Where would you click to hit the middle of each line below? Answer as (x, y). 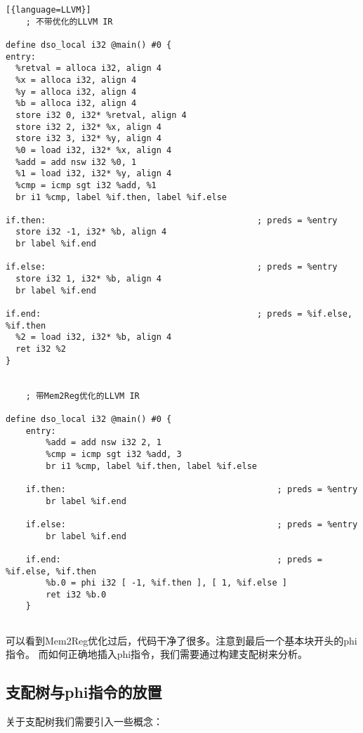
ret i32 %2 (41, 349)
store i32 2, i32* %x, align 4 (88, 127)
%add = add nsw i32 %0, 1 (76, 162)
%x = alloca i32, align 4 (76, 80)
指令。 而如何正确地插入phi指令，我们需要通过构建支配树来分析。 (157, 654)
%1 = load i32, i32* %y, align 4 (94, 174)
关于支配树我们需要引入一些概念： (84, 721)
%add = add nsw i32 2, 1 (104, 443)
